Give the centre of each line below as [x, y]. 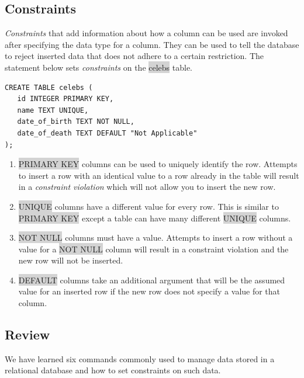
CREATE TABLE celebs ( [49, 87]
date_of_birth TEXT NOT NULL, [76, 122]
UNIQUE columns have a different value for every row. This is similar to [148, 206]
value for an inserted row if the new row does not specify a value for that [149, 291]
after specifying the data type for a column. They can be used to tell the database [152, 44]
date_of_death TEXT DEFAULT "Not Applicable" [107, 133]
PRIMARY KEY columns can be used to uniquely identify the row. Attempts [158, 164]
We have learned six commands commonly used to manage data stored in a [140, 358]
